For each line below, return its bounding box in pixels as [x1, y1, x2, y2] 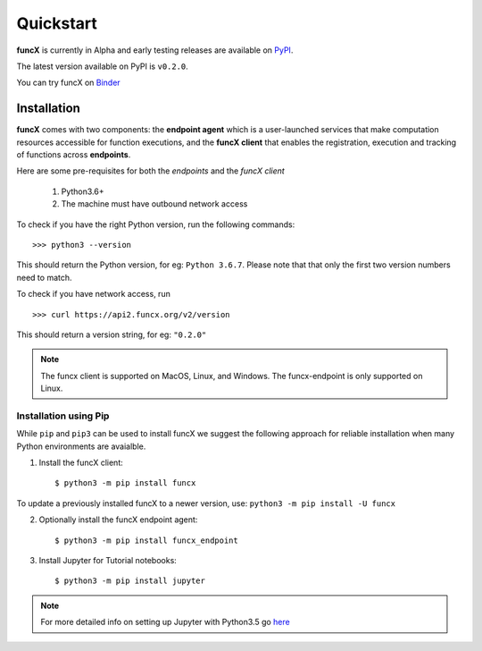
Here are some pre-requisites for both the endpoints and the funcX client [16, 165, 285, 176]
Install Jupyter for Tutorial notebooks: [38, 554, 178, 565]
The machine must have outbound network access [61, 199, 248, 209]
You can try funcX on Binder [16, 77, 120, 89]
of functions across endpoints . [16, 149, 131, 160]
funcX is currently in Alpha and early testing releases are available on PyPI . [16, 45, 294, 55]
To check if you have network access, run [16, 289, 171, 300]
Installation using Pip [16, 410, 110, 422]
